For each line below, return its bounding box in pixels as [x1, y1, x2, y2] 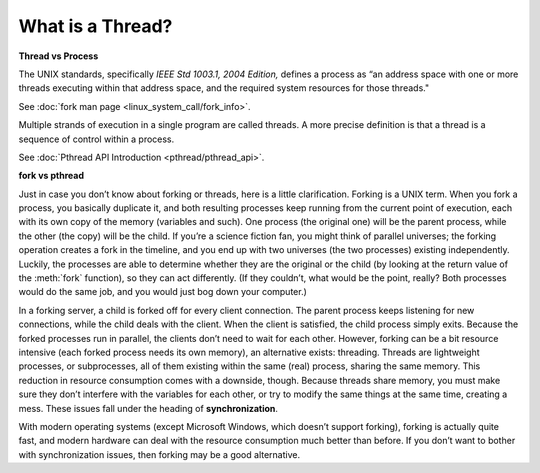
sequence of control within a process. [18, 133, 175, 145]
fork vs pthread [18, 170, 85, 182]
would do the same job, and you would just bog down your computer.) [18, 286, 307, 298]
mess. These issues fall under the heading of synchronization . [18, 402, 279, 414]
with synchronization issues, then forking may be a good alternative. [18, 448, 300, 460]
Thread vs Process [18, 50, 99, 62]
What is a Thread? [18, 15, 173, 37]
